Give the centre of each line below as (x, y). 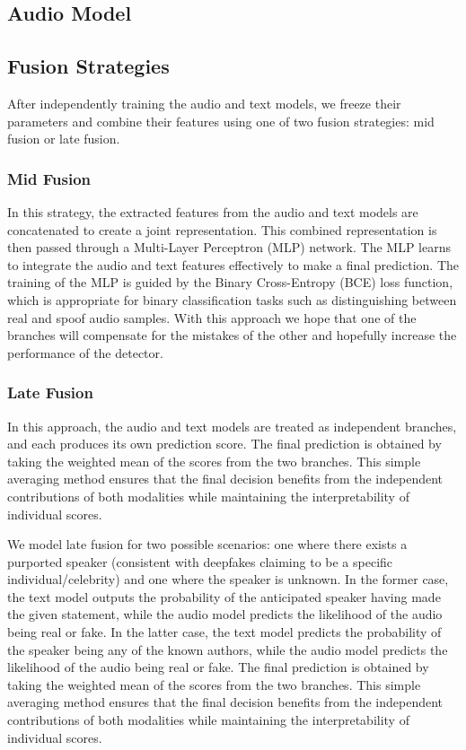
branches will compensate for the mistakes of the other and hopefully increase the (232, 335)
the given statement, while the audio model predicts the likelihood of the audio (225, 614)
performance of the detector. (85, 352)
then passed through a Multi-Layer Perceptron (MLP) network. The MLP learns (229, 247)
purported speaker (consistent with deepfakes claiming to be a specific (200, 561)
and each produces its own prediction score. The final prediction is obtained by (224, 444)
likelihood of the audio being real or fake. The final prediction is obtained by (218, 667)
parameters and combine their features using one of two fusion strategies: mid (221, 121)
